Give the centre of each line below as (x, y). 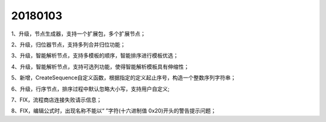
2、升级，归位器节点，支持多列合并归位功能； (69, 44)
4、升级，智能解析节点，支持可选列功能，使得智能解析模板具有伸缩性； (100, 67)
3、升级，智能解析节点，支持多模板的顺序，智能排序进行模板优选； (95, 56)
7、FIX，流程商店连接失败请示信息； (56, 100)
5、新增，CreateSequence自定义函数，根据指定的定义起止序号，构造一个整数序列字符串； (123, 78)
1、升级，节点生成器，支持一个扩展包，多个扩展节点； (78, 34)
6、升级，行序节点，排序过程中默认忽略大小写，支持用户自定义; (90, 89)
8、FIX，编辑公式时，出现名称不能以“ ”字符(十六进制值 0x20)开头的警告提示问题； (114, 111)
